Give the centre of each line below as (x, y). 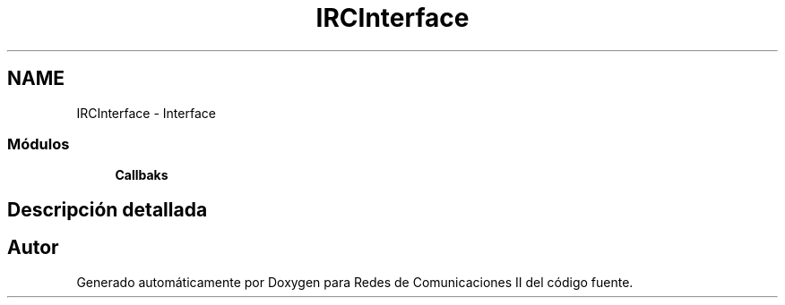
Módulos (39, 144)
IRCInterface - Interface (146, 113)
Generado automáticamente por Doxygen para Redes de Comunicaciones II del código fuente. (355, 282)
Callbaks (142, 175)
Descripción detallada (108, 209)
